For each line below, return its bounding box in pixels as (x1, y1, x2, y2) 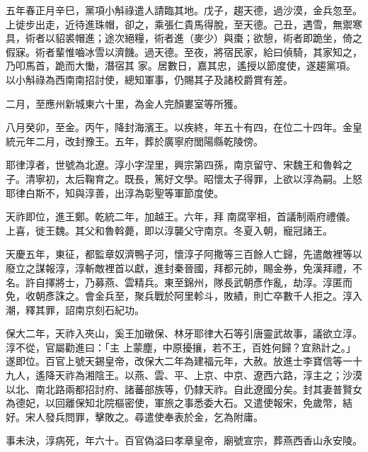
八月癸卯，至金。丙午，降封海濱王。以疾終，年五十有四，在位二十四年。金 (6, 120, 352, 135)
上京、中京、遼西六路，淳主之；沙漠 (193, 368, 362, 383)
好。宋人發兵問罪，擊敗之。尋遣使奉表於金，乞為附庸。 (6, 409, 263, 424)
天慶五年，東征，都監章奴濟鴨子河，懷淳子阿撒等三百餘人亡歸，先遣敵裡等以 (6, 247, 362, 261)
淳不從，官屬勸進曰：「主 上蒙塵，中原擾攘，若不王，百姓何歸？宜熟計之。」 (6, 339, 356, 354)
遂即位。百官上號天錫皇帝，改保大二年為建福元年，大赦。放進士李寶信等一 (6, 354, 352, 368)
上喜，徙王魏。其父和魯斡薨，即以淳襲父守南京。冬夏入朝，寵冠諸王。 (6, 222, 333, 237)
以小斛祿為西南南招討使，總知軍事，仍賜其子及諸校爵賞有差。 (6, 72, 293, 86)
